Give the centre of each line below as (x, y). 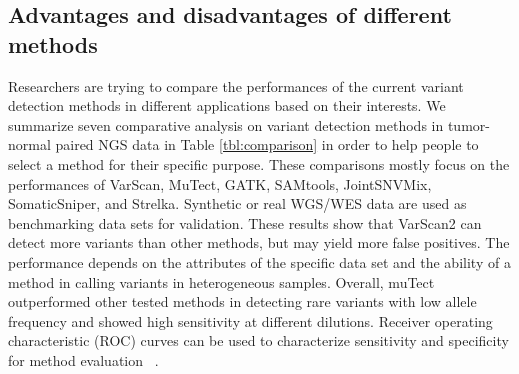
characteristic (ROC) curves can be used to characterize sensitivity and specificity (258, 340)
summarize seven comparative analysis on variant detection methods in (226, 124)
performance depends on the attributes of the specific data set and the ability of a (259, 261)
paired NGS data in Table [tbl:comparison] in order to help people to (267, 144)
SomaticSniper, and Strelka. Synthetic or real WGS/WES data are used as (237, 203)
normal (29, 144)
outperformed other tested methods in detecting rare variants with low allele (242, 301)
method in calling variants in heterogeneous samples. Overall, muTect (221, 281)
